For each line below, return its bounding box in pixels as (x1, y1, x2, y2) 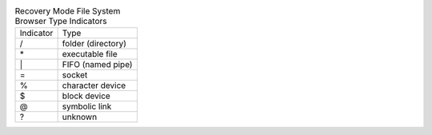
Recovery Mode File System (14, 6, 121, 17)
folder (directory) (62, 38, 127, 50)
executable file (62, 49, 118, 60)
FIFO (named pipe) (62, 59, 133, 70)
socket (62, 69, 88, 81)
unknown (62, 112, 98, 123)
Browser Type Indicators (14, 16, 107, 27)
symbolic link (62, 101, 112, 112)
